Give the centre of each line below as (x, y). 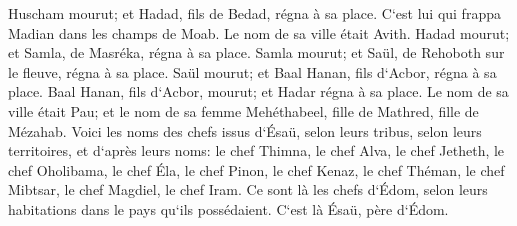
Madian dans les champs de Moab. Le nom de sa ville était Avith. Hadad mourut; (259, 32)
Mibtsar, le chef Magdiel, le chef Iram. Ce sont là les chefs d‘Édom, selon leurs (248, 189)
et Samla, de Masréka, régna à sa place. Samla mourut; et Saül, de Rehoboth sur (256, 52)
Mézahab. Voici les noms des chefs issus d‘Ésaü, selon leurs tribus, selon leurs (245, 130)
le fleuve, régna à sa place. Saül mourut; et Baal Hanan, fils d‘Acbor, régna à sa (252, 71)
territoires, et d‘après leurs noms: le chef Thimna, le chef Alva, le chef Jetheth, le (256, 150)
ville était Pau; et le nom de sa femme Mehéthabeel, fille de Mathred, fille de (243, 110)
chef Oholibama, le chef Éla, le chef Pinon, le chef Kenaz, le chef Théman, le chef (256, 169)
